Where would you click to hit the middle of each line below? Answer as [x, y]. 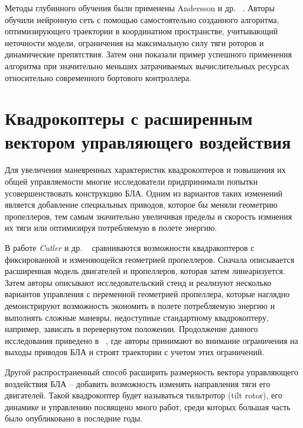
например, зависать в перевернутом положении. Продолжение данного [131, 329]
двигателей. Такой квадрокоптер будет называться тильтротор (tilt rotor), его [144, 395]
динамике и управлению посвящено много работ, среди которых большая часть [148, 406]
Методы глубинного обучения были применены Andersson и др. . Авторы [140, 8]
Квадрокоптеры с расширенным [129, 118]
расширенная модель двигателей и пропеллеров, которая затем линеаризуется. [145, 271]
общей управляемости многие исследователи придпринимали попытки [131, 181]
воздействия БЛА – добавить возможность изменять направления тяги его [138, 383]
